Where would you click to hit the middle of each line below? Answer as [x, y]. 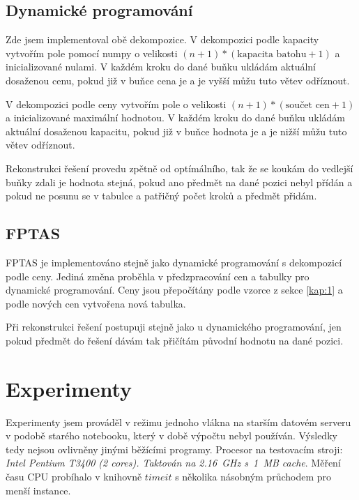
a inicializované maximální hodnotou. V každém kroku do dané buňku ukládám [175, 118]
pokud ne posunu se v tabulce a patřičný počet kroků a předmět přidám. [161, 196]
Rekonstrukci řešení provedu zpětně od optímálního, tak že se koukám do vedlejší [179, 168]
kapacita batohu [272, 54]
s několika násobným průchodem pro [253, 476]
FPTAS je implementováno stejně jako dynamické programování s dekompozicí [174, 262]
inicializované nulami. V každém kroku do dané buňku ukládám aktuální [161, 67]
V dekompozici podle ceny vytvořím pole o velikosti [116, 104]
